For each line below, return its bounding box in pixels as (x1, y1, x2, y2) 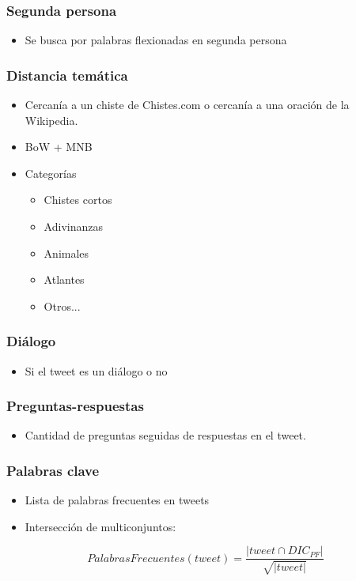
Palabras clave (6, 460, 100, 480)
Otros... (44, 297, 81, 314)
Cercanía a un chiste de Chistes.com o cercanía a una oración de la (25, 96, 350, 113)
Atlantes (44, 271, 85, 288)
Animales (44, 244, 89, 261)
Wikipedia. (25, 111, 78, 128)
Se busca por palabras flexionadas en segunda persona (25, 32, 287, 48)
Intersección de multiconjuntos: (25, 518, 176, 534)
